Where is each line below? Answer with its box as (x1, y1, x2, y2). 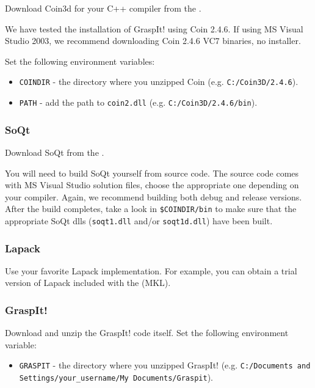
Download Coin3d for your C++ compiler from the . (5, 2, 201, 14)
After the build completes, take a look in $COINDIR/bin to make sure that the (5, 202, 297, 215)
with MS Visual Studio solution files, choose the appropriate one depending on (5, 178, 299, 191)
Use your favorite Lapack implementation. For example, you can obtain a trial (5, 264, 297, 277)
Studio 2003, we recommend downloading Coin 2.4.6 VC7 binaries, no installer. (5, 34, 301, 47)
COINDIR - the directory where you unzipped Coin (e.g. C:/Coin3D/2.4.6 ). (19, 75, 299, 88)
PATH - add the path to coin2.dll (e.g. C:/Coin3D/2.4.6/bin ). (19, 96, 258, 109)
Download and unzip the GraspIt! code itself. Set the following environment (5, 326, 289, 339)
